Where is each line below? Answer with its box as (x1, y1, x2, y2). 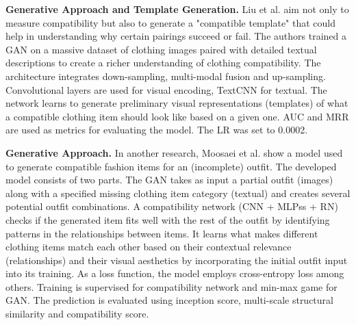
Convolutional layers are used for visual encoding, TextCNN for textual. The (5, 82, 327, 96)
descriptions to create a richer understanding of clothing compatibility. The (5, 55, 321, 70)
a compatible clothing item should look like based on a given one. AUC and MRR (5, 109, 349, 123)
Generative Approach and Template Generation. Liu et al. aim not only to (5, 2, 349, 16)
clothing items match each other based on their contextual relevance (5, 239, 292, 254)
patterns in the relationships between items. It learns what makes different (5, 226, 318, 240)
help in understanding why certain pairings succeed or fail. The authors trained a (5, 29, 346, 43)
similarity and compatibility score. (5, 307, 149, 321)
